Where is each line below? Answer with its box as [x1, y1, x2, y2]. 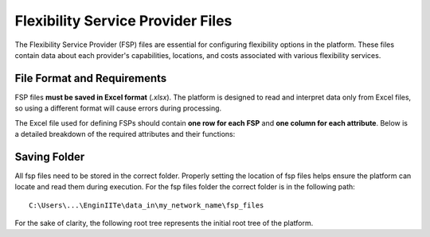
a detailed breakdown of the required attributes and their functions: [14, 130, 236, 139]
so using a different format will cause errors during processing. [14, 103, 222, 113]
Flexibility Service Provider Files [14, 12, 233, 29]
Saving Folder [14, 150, 85, 163]
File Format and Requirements [14, 72, 167, 85]
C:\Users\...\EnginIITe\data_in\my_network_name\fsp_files [29, 200, 264, 210]
